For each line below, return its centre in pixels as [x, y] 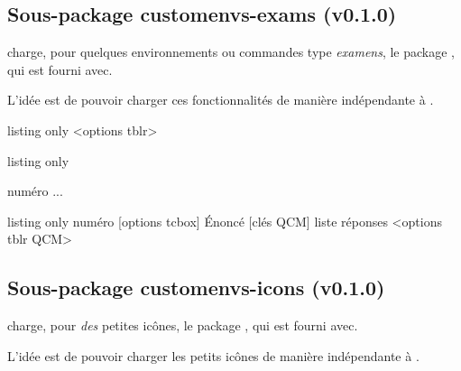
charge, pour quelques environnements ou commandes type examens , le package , [231, 52]
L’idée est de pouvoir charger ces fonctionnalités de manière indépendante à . [221, 100]
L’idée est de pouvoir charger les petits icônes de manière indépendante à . [213, 355]
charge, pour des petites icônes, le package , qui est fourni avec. [183, 325]
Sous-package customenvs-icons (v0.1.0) [196, 288]
